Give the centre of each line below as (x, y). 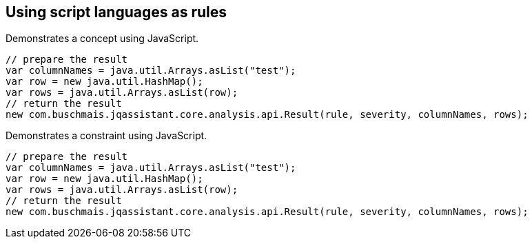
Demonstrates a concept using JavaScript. (102, 39)
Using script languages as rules (116, 12)
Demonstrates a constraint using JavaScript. (106, 136)
